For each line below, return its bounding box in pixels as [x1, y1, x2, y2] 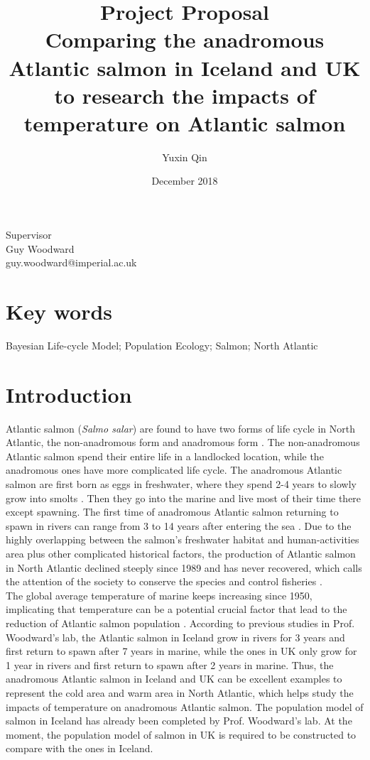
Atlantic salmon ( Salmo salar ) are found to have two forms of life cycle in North [6, 420, 356, 435]
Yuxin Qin [162, 149, 207, 164]
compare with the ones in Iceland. [6, 741, 153, 756]
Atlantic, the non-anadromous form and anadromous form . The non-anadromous [6, 435, 360, 450]
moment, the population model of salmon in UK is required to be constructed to [6, 727, 357, 742]
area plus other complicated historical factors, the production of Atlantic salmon [6, 546, 356, 561]
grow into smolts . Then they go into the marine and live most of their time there [6, 490, 361, 505]
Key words [6, 297, 113, 326]
